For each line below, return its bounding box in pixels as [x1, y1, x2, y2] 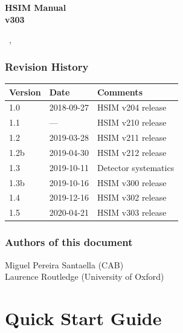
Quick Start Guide [5, 305, 162, 330]
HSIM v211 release [97, 131, 167, 144]
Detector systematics [97, 161, 175, 173]
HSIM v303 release [97, 206, 167, 219]
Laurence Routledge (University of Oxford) [5, 270, 164, 283]
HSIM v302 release [97, 191, 167, 204]
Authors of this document [5, 234, 133, 250]
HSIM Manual [5, 1, 66, 13]
